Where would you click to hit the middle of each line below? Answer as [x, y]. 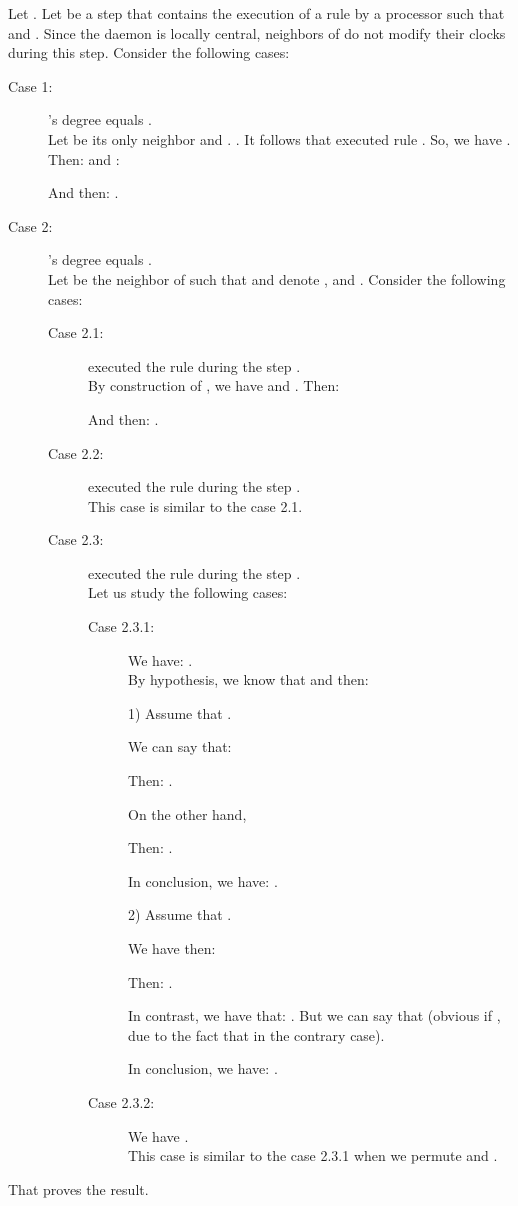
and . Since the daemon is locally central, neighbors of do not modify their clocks [257, 32]
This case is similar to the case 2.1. [195, 505]
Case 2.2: [76, 452]
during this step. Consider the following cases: [149, 52]
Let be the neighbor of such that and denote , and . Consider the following [277, 278]
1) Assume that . [180, 712]
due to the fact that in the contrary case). [256, 1034]
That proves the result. [78, 1188]
